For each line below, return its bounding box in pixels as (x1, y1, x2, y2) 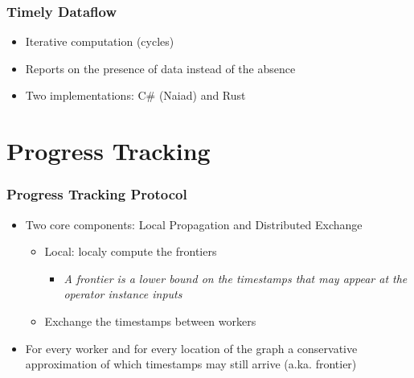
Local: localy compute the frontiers (44, 243, 217, 260)
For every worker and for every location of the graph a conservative (25, 339, 358, 356)
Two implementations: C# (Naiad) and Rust (25, 87, 246, 104)
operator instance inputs (64, 286, 182, 302)
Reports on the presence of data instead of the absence (25, 60, 296, 76)
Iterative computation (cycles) (25, 33, 174, 50)
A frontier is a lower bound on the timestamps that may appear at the (64, 269, 408, 286)
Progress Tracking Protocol (6, 184, 187, 204)
